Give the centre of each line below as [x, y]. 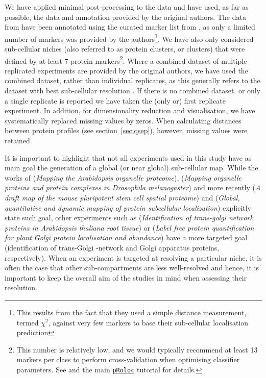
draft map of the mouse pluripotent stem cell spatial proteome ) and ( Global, [122, 197]
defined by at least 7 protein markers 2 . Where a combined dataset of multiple [126, 60]
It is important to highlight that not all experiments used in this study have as [128, 157]
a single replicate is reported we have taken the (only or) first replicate [115, 100]
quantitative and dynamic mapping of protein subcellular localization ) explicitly [128, 207]
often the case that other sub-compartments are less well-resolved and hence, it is [132, 268]
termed [28, 322]
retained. [18, 141]
